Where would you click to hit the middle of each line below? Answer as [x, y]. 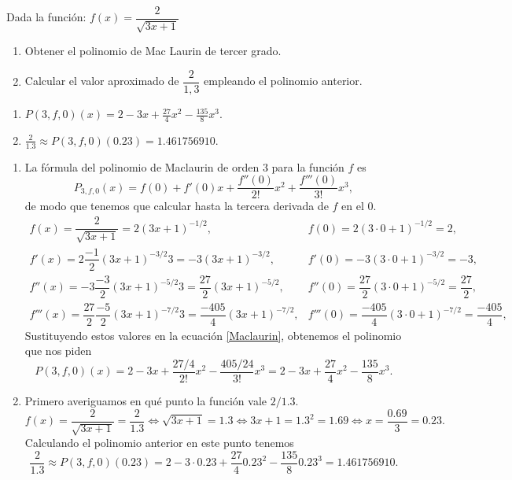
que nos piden [58, 351]
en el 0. [359, 206]
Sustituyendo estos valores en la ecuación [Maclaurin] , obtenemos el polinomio [213, 335]
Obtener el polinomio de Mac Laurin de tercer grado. [153, 51]
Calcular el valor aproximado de [102, 81]
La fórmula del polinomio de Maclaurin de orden [142, 166]
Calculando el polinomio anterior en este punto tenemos [159, 443]
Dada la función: [46, 17]
